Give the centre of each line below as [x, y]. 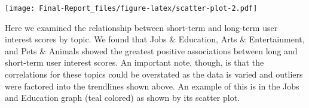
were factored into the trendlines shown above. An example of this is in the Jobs [152, 86]
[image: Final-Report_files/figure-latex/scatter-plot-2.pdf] [131, 8]
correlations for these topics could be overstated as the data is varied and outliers [154, 74]
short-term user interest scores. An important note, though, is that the [134, 62]
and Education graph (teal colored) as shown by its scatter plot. [123, 98]
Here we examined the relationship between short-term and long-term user [141, 27]
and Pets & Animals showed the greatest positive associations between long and [151, 50]
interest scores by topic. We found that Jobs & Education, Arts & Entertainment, [155, 39]
